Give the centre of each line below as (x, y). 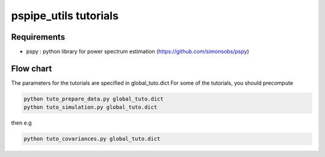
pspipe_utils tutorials (65, 16)
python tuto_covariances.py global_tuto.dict (92, 139)
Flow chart (32, 68)
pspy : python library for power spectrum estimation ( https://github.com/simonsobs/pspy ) (138, 52)
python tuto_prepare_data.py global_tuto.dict (94, 99)
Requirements (38, 37)
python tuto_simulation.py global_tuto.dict (91, 107)
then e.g (22, 123)
